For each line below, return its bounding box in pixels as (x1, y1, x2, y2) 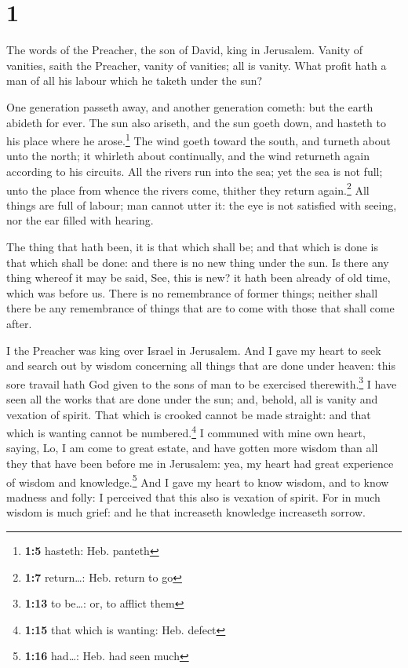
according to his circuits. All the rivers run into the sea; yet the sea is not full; (6, 162, 383, 179)
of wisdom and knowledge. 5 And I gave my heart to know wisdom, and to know (6, 471, 389, 490)
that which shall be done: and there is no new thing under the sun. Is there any (6, 254, 389, 270)
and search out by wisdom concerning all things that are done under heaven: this (6, 357, 395, 374)
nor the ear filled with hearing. (6, 212, 154, 228)
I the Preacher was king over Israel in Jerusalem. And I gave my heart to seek (6, 341, 381, 358)
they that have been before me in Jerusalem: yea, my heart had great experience (6, 455, 394, 471)
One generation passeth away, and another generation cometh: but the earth (6, 98, 373, 115)
